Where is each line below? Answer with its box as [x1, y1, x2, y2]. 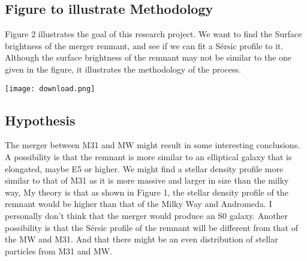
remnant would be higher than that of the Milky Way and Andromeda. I [5, 197, 272, 210]
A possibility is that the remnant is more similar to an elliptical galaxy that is [5, 151, 292, 163]
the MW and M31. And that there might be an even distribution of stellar [5, 233, 278, 245]
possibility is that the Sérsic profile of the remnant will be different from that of [5, 221, 298, 233]
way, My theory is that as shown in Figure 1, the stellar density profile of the [5, 185, 288, 198]
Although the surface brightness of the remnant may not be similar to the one [5, 51, 292, 64]
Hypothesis [5, 110, 76, 129]
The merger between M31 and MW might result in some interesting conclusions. [5, 139, 300, 151]
